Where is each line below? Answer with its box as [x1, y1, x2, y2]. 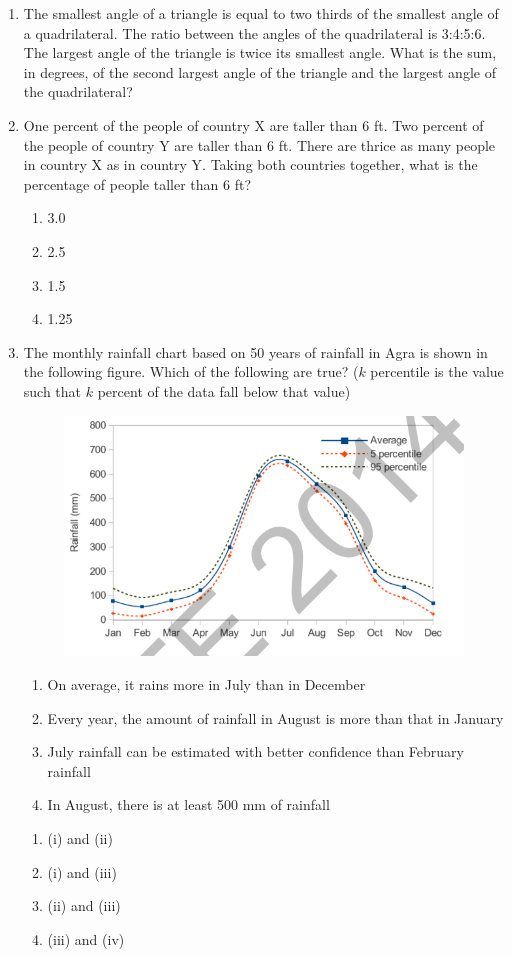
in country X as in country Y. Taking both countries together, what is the [23, 154, 478, 175]
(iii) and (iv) [47, 928, 125, 949]
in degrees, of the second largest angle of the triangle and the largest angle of [23, 61, 496, 82]
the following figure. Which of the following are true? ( [23, 361, 359, 382]
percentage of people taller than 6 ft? [23, 173, 251, 194]
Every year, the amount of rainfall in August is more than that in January [47, 707, 504, 728]
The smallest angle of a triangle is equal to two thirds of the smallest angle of [23, 3, 499, 23]
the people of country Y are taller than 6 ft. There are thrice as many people [23, 134, 496, 155]
